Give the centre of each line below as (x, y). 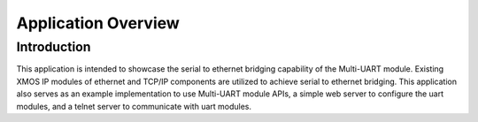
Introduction (54, 47)
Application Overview (98, 23)
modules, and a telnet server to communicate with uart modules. (134, 106)
